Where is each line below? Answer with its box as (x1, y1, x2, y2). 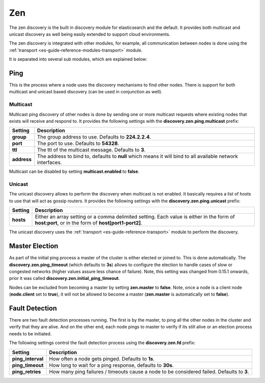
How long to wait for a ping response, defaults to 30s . (49, 361, 174, 368)
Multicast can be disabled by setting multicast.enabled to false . (9, 168, 139, 174)
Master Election (9, 242, 58, 250)
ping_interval (12, 355, 44, 362)
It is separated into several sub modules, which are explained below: (9, 56, 147, 62)
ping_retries (12, 368, 41, 375)
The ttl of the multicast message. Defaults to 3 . (37, 146, 146, 153)
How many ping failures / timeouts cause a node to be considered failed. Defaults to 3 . (49, 368, 249, 375)
